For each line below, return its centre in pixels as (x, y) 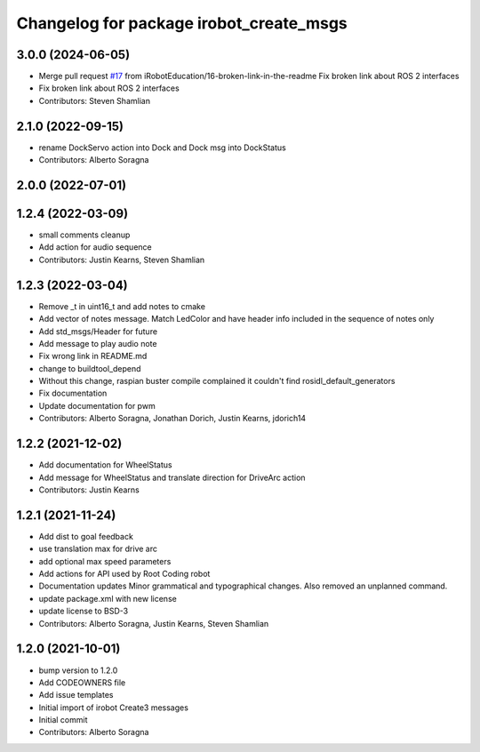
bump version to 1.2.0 (78, 670)
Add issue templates (76, 695)
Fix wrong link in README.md (93, 356)
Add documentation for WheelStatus (105, 465)
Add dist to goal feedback (86, 536)
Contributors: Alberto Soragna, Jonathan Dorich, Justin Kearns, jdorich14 (172, 419)
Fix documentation (73, 393)
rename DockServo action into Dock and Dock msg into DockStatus (162, 148)
